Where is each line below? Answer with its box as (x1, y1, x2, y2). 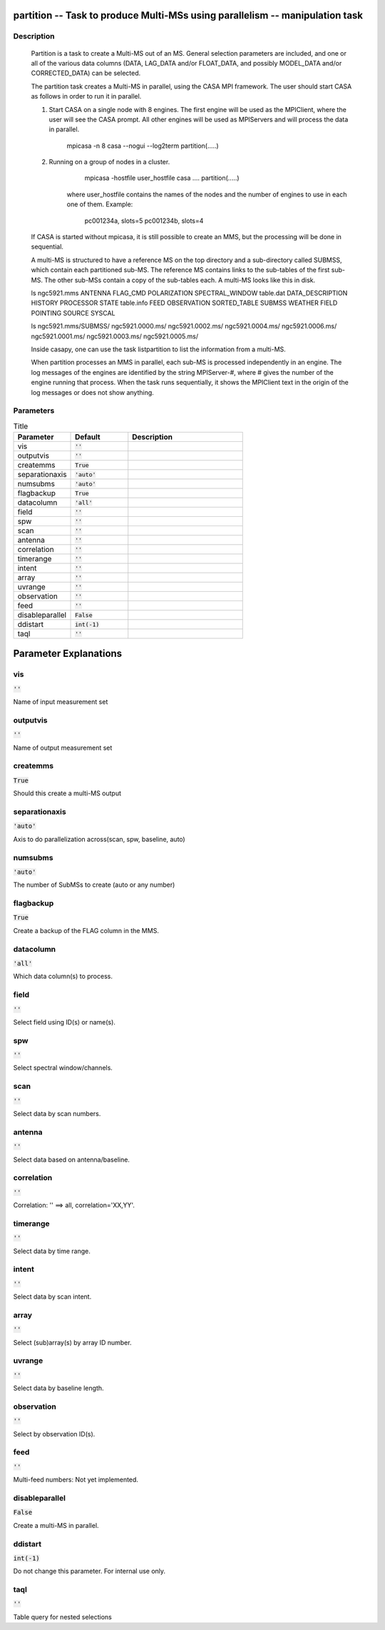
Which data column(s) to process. (13, 972, 113, 981)
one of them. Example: (66, 200, 133, 208)
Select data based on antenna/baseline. (13, 1155, 130, 1164)
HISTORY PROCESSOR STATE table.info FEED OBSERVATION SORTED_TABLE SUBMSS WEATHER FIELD (31, 298, 338, 307)
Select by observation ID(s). (13, 1429, 96, 1438)
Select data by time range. (13, 1247, 91, 1255)
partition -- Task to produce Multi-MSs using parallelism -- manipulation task (13, 9, 364, 21)
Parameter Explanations (13, 648, 123, 660)
